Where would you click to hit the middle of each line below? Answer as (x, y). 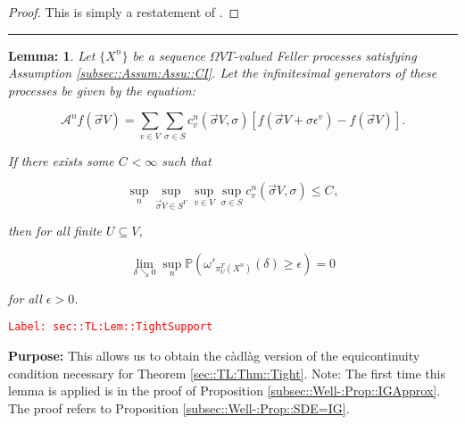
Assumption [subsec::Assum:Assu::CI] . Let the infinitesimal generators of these (223, 73)
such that (187, 160)
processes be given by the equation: (102, 90)
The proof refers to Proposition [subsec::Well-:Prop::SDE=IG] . (179, 407)
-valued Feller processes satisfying (325, 55)
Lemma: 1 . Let (52, 55)
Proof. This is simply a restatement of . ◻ (124, 12)
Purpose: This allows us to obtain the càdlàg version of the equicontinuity (214, 356)
